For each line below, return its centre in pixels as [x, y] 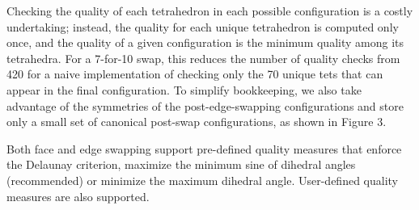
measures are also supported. [78, 196]
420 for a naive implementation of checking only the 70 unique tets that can [195, 74]
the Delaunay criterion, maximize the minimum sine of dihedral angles [181, 164]
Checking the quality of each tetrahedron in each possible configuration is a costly [210, 10]
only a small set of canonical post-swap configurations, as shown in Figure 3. [197, 122]
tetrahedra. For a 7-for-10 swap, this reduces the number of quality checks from [203, 58]
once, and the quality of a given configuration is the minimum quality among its [205, 42]
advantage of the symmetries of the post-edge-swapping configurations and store [205, 105]
